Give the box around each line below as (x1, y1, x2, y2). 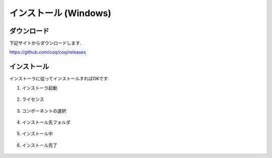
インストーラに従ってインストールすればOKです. (9, 75, 109, 82)
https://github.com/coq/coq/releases (9, 49, 86, 55)
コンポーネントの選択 (22, 108, 66, 114)
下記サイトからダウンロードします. (9, 40, 82, 46)
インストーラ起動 (22, 85, 57, 91)
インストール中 (22, 131, 53, 137)
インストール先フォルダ (22, 119, 71, 125)
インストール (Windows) (9, 8, 112, 19)
